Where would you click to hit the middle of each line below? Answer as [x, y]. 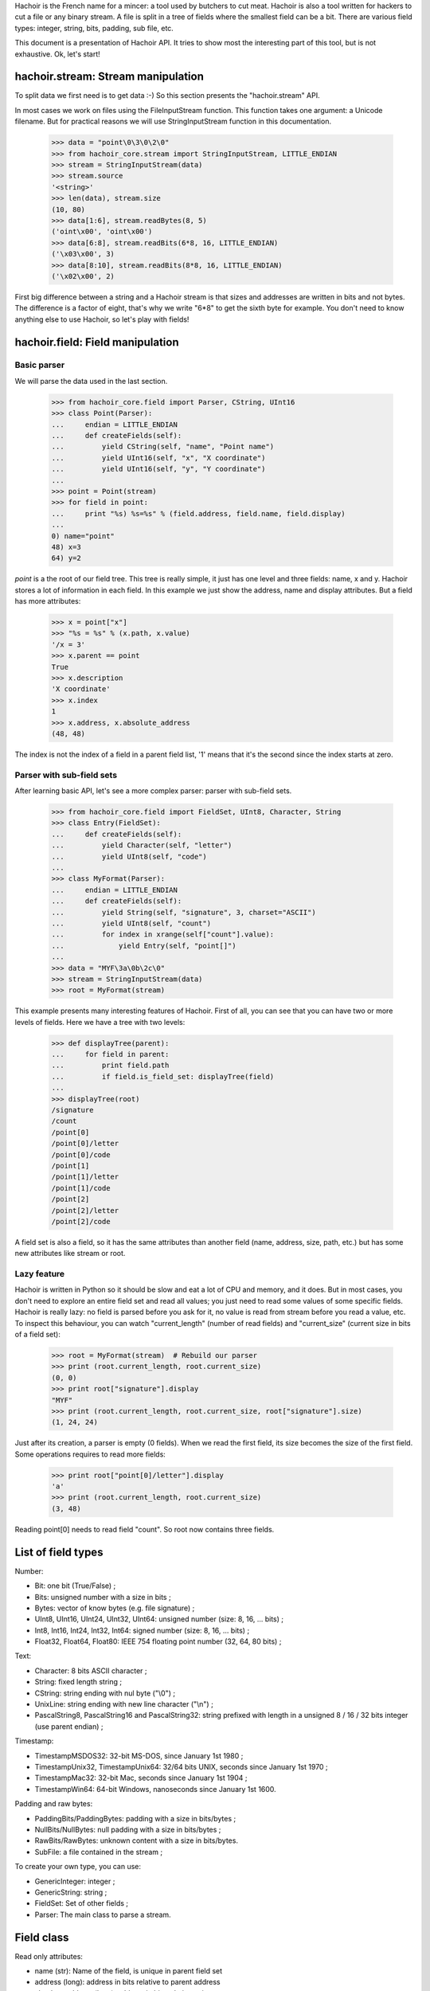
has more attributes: [48, 601]
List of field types [59, 1552]
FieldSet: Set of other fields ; [82, 1903]
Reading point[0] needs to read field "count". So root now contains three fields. [145, 1529]
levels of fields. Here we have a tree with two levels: [100, 1022]
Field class [42, 1937]
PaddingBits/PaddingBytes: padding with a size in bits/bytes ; [135, 1818]
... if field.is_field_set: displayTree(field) [163, 1076]
